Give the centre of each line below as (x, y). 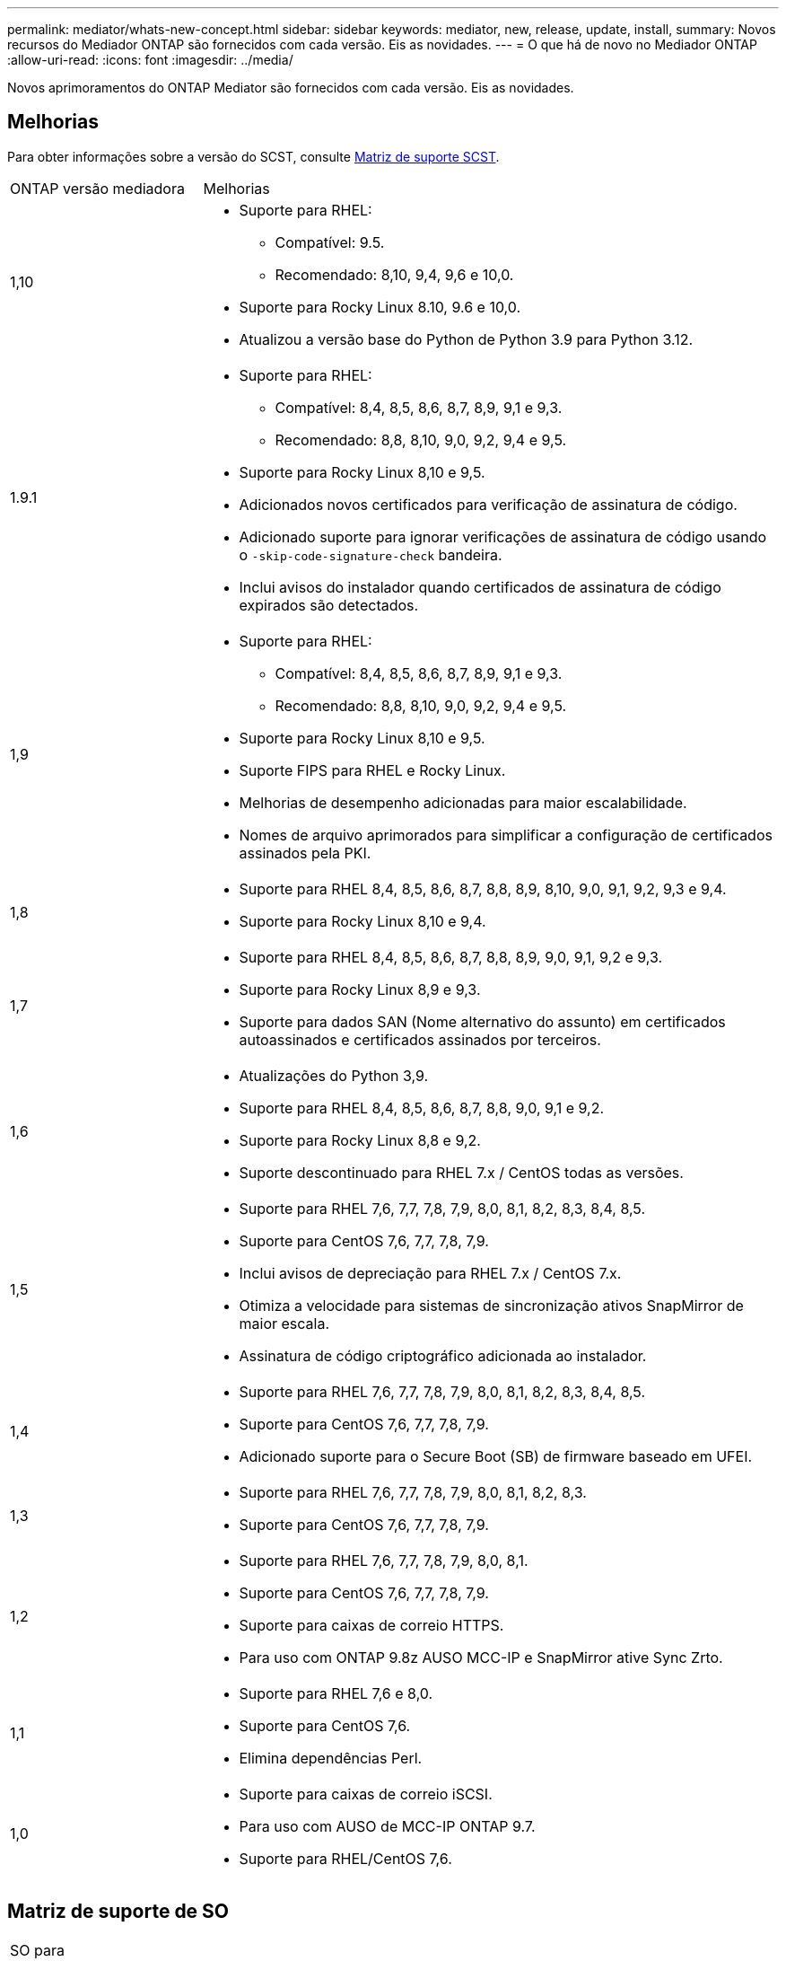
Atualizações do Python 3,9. (334, 1075)
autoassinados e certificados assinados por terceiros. (420, 1039)
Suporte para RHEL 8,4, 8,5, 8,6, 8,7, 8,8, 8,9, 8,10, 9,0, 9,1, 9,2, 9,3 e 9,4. (483, 888)
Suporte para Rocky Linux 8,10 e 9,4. (362, 921)
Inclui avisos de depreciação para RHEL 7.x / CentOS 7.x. (430, 1273)
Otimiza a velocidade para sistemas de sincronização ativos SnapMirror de (491, 1305)
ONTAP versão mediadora (97, 188)
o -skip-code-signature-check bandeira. (371, 554)
